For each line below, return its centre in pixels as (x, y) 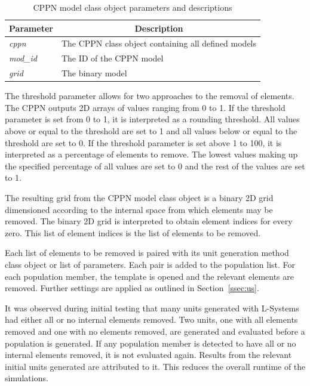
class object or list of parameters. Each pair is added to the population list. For (150, 264)
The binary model (94, 73)
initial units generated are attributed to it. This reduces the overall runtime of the (155, 366)
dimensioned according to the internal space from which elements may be (139, 209)
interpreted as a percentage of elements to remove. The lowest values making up (151, 154)
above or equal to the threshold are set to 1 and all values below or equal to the (151, 131)
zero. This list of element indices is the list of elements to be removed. (133, 232)
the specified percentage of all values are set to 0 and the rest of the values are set (155, 166)
